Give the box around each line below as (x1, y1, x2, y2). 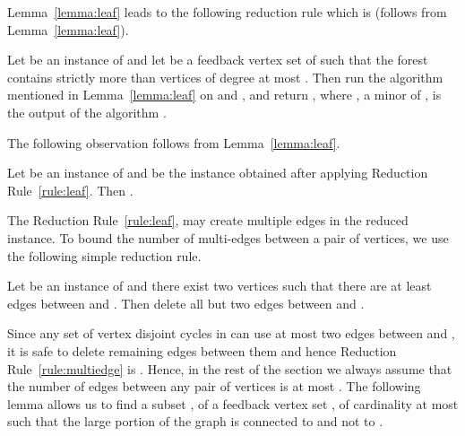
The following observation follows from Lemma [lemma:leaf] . (7, 133, 340, 152)
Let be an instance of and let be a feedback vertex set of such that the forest (7, 50, 428, 69)
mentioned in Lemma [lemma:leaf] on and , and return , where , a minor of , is (7, 85, 442, 104)
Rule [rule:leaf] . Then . (7, 180, 133, 199)
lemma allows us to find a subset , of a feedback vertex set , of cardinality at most (7, 394, 459, 413)
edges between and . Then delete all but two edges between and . (7, 293, 365, 312)
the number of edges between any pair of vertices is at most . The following (7, 377, 421, 396)
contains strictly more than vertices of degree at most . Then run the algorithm (7, 67, 443, 86)
